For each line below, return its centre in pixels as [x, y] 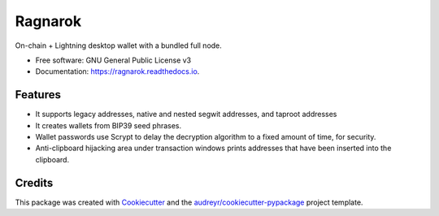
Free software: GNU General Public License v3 [113, 60]
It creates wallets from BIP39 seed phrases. [109, 125]
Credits [34, 183]
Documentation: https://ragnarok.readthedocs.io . [117, 71]
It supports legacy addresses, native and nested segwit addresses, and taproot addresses [186, 114]
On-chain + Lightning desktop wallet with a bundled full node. [119, 45]
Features [38, 95]
